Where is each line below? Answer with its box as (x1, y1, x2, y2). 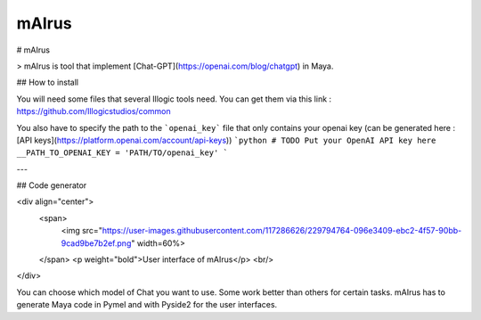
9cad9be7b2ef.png (61, 237, 132, 249)
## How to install (16, 77, 79, 88)
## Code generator (16, 180, 87, 191)
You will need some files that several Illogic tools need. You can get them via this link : (16, 94, 332, 104)
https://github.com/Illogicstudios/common (16, 106, 171, 117)
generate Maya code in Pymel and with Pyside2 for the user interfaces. (16, 299, 278, 310)
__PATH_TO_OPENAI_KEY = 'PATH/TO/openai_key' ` (16, 148, 229, 158)
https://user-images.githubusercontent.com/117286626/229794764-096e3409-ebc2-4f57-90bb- (102, 226, 462, 236)
